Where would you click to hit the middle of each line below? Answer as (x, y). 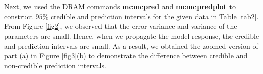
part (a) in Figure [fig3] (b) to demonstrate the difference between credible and (126, 56)
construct (19, 16)
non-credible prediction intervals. (55, 65)
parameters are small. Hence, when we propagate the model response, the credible (132, 35)
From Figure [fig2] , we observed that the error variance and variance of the (121, 26)
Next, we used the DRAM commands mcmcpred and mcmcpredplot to (120, 6)
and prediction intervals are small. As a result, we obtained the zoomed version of (131, 46)
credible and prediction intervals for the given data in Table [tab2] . (155, 16)
